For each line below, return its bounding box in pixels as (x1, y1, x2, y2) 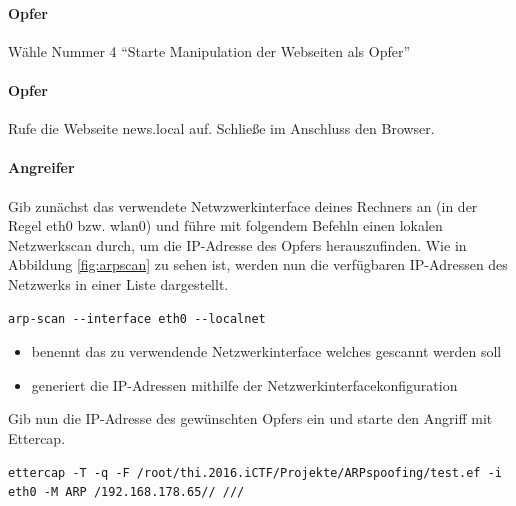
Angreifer (8, 157, 75, 178)
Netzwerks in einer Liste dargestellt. (8, 273, 229, 294)
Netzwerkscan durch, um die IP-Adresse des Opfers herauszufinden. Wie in (8, 234, 467, 255)
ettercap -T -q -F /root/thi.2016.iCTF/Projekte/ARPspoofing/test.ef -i (8, 465, 502, 480)
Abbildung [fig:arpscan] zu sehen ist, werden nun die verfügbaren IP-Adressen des (8, 254, 508, 275)
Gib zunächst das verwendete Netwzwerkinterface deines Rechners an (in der (8, 195, 478, 216)
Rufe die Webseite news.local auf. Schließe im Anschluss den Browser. (8, 118, 435, 139)
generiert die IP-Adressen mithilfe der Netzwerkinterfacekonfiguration (31, 374, 458, 395)
